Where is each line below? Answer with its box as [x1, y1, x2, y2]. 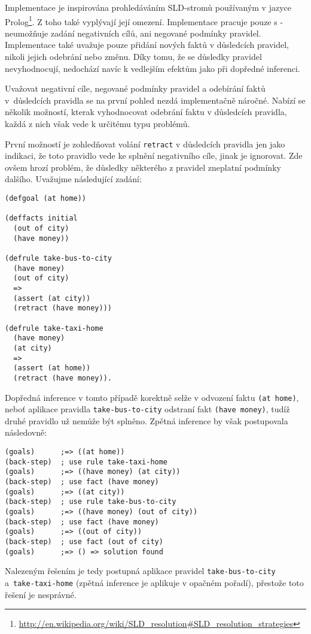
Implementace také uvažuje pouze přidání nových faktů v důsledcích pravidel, [5, 38, 289, 51]
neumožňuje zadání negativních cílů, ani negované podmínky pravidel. [5, 26, 261, 39]
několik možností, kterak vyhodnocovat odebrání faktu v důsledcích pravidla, [5, 105, 287, 118]
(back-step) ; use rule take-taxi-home [5, 457, 168, 466]
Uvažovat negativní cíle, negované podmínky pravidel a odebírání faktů [5, 82, 266, 95]
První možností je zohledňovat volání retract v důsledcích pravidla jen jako [5, 137, 285, 150]
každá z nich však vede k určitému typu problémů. [5, 117, 190, 129]
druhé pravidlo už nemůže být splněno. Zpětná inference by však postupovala [5, 414, 288, 427]
